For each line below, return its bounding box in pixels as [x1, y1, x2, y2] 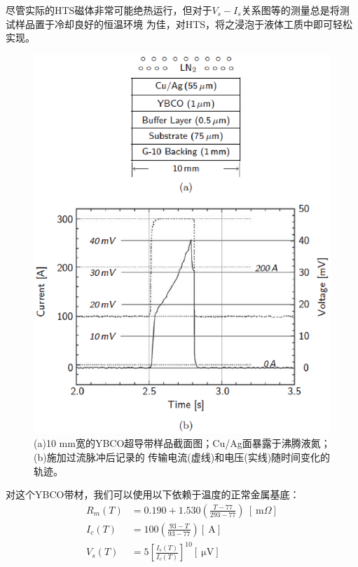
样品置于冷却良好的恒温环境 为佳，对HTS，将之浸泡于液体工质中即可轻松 [15, 16, 353, 31]
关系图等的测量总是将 [241, 3, 340, 17]
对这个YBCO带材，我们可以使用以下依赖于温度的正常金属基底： [6, 487, 300, 502]
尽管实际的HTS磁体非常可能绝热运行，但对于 [6, 3, 212, 17]
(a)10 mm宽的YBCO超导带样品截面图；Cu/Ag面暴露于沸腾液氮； [34, 436, 331, 451]
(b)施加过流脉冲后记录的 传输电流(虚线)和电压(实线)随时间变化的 [34, 449, 331, 464]
